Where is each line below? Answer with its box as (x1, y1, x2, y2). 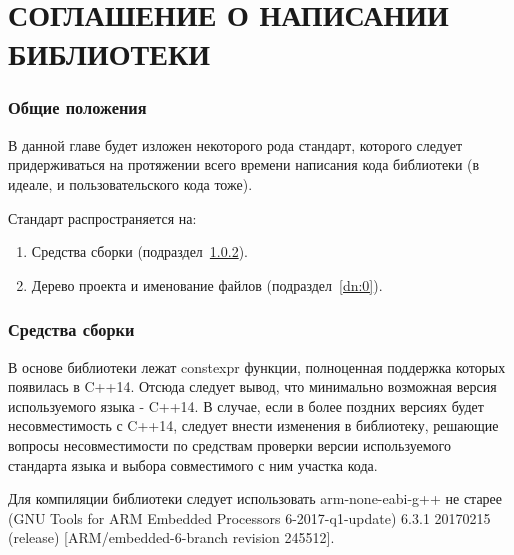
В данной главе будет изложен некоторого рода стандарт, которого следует (8, 134, 463, 155)
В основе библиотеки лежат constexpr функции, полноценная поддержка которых (8, 356, 506, 377)
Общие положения (8, 95, 147, 120)
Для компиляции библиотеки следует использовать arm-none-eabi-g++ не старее (8, 488, 503, 509)
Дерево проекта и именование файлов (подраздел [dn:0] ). (31, 274, 383, 295)
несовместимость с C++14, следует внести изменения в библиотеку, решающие (8, 415, 499, 436)
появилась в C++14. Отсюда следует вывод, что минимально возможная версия (8, 376, 497, 397)
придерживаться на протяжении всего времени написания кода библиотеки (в (8, 154, 480, 175)
